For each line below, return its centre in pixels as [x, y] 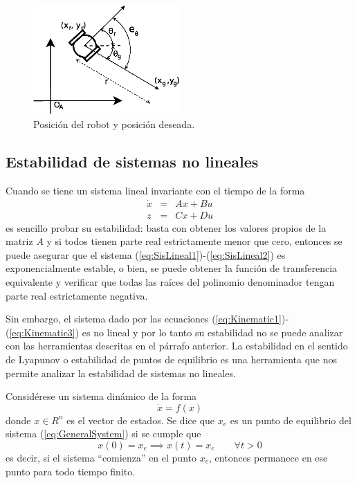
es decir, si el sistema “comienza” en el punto [101, 457]
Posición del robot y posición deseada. [114, 124]
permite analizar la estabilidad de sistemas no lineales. [121, 373]
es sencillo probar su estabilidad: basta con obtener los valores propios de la [166, 227]
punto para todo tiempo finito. [71, 471]
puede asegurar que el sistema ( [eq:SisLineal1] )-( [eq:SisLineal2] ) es [146, 254]
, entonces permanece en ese [268, 457]
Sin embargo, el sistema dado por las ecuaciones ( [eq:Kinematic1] [144, 319]
